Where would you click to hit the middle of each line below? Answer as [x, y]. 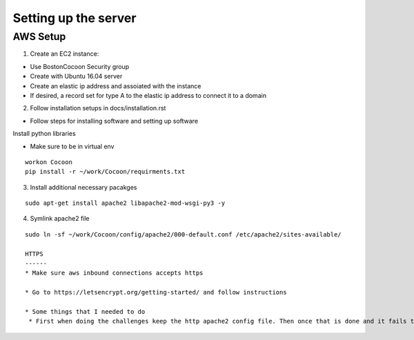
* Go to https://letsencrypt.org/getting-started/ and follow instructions [156, 292]
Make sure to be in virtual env [72, 146]
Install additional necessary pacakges [83, 187]
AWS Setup [39, 37]
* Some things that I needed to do [85, 311]
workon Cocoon [49, 162]
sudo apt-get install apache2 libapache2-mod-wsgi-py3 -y [125, 203]
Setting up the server [75, 18]
